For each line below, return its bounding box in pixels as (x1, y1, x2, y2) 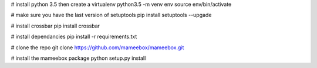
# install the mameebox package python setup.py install (11, 55, 146, 62)
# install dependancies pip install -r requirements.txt (11, 33, 137, 40)
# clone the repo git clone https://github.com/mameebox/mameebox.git (11, 44, 184, 51)
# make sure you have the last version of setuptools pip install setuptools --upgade (11, 12, 212, 19)
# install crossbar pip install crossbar (11, 22, 100, 29)
